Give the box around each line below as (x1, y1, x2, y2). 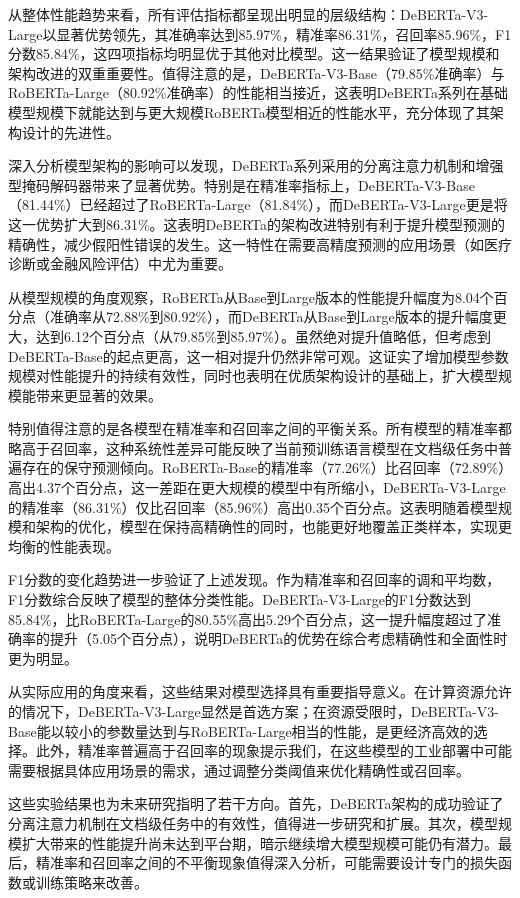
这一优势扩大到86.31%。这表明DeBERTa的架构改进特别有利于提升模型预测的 (8, 213, 505, 234)
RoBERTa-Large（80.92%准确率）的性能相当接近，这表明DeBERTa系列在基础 (8, 82, 508, 103)
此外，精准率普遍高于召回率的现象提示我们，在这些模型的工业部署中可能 (35, 740, 512, 761)
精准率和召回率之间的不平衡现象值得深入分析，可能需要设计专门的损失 (35, 852, 498, 873)
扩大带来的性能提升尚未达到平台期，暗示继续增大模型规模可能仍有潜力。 (21, 832, 498, 853)
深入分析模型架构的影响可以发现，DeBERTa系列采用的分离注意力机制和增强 (8, 155, 504, 176)
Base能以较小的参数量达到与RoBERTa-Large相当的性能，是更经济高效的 (8, 720, 474, 741)
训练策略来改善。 (35, 871, 148, 892)
